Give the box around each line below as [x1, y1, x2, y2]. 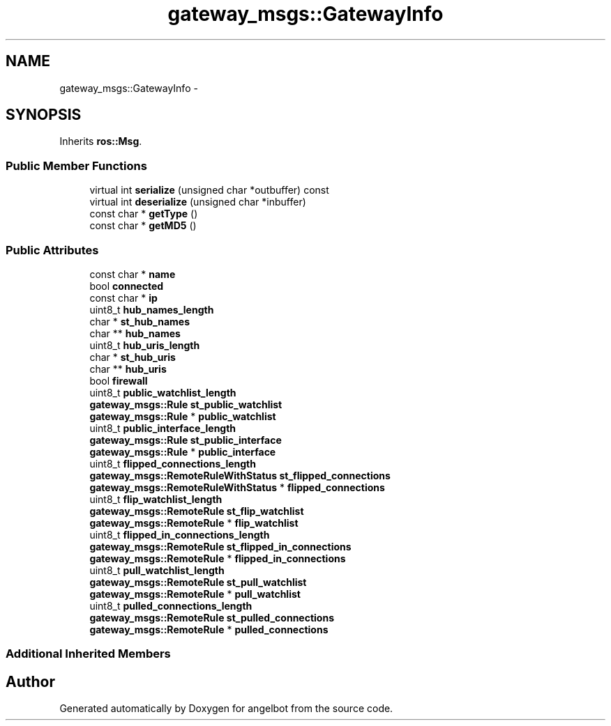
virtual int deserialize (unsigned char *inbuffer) [89, 196, 306, 208]
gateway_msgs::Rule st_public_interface [89, 433, 282, 446]
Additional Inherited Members [6, 647, 171, 661]
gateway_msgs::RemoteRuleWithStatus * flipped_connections [89, 481, 385, 493]
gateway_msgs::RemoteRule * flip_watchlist [89, 516, 299, 529]
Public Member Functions [6, 158, 147, 173]
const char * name [89, 268, 176, 280]
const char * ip [89, 291, 158, 304]
